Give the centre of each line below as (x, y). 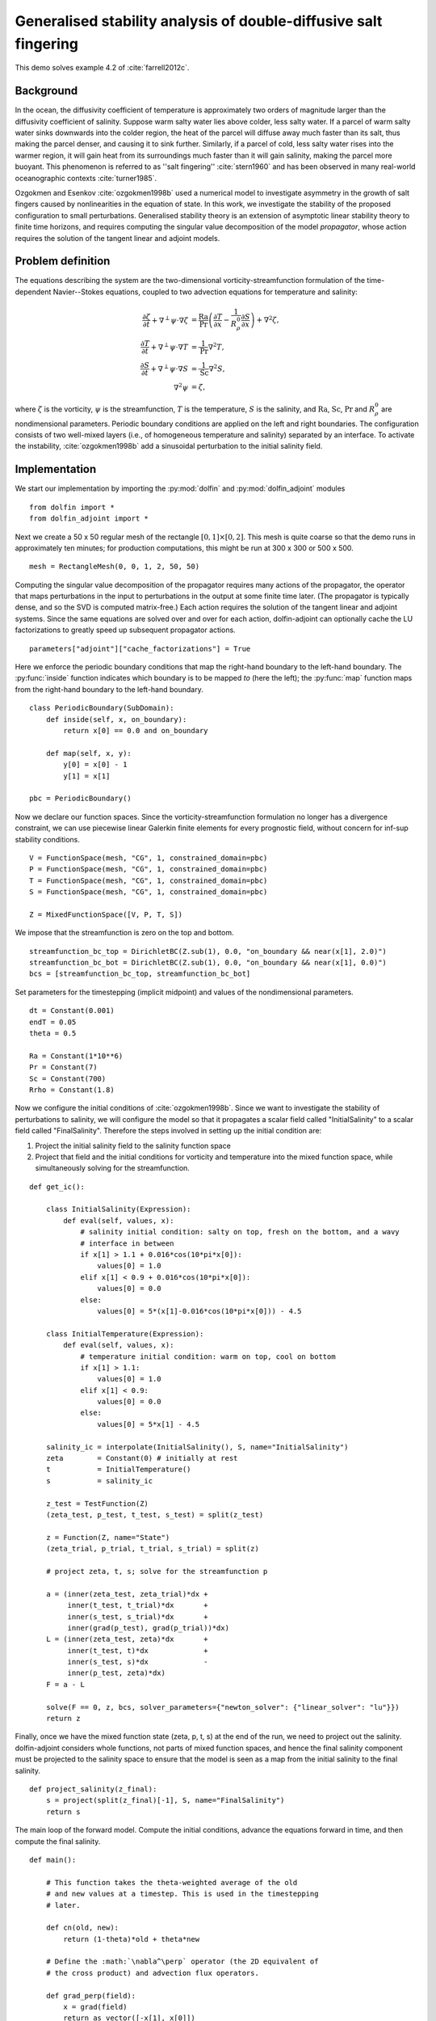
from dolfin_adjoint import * (89, 519)
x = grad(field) (95, 2007)
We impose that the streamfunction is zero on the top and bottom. (124, 933)
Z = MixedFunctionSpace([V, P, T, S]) (106, 914)
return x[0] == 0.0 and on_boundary (136, 730)
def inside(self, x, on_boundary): (116, 719)
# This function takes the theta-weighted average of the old (172, 1882)
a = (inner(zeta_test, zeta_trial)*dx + (127, 1594)
